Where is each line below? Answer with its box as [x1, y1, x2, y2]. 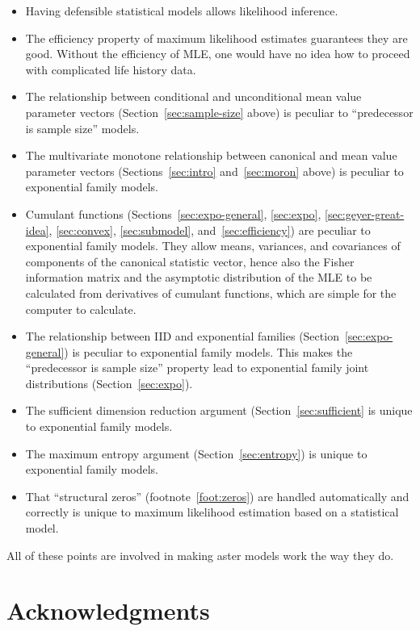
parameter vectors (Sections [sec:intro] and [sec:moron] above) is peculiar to [25, 162, 404, 179]
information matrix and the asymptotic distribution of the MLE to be [25, 269, 372, 286]
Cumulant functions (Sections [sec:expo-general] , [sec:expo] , [25, 205, 321, 222]
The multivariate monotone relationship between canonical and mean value [25, 147, 397, 164]
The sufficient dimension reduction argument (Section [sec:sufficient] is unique [25, 402, 413, 419]
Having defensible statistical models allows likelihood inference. [25, 2, 338, 19]
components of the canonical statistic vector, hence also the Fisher [25, 253, 355, 270]
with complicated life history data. [25, 61, 196, 77]
